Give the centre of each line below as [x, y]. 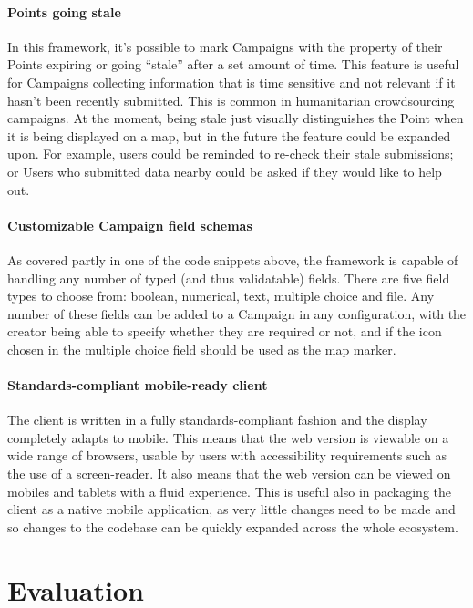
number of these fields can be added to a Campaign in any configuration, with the [237, 313]
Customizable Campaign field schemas [130, 225]
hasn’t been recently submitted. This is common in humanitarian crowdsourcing [231, 100]
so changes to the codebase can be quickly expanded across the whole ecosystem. [233, 526]
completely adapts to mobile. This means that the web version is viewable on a [228, 437]
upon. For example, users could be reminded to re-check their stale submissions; [231, 154]
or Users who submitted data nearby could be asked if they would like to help [225, 171]
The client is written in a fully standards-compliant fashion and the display [217, 420]
